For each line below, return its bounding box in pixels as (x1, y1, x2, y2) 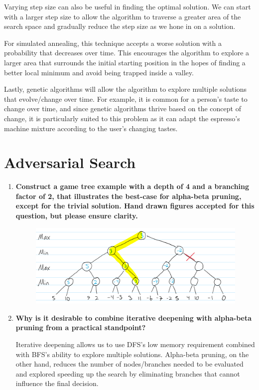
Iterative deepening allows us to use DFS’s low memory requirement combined (15, 339, 255, 349)
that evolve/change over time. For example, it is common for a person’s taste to (4, 93, 248, 104)
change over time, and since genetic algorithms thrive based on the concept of (4, 103, 241, 114)
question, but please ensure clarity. (15, 210, 138, 221)
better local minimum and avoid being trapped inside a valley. (4, 67, 194, 77)
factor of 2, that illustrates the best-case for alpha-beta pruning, (15, 191, 242, 201)
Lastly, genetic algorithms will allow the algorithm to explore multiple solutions (4, 84, 247, 94)
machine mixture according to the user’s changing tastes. (4, 123, 178, 133)
